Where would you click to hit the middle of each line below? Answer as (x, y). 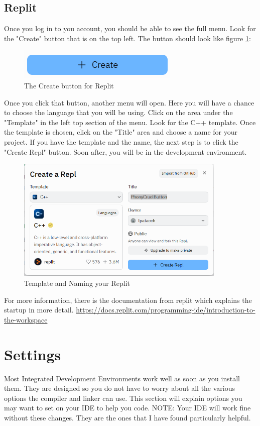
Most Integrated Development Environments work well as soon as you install (122, 378)
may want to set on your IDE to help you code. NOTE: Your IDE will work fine (127, 408)
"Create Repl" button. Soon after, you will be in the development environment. (125, 151)
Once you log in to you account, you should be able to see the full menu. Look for (130, 28)
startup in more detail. (39, 310)
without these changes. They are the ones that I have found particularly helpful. (127, 417)
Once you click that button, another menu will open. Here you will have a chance (129, 102)
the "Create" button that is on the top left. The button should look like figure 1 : (127, 38)
